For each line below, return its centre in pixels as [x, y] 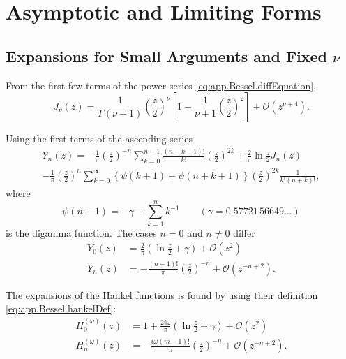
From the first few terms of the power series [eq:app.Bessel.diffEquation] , [161, 85]
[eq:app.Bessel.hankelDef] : [61, 308]
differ [244, 232]
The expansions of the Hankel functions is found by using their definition [162, 294]
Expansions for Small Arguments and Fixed [167, 56]
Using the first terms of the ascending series [99, 139]
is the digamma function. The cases [81, 232]
